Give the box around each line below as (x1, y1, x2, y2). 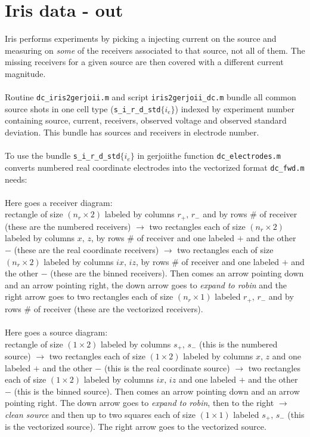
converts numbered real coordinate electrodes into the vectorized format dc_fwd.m (5, 161, 305, 173)
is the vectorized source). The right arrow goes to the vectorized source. (5, 420, 266, 433)
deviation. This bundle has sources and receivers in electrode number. (5, 126, 259, 138)
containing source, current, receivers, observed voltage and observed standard (5, 114, 287, 127)
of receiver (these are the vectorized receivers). (33, 302, 203, 315)
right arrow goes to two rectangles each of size (5, 290, 173, 303)
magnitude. (5, 67, 46, 79)
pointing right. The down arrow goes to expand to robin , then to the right (5, 396, 274, 409)
